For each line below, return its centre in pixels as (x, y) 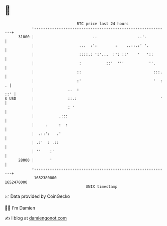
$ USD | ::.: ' (84, 98)
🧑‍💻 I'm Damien (20, 208)
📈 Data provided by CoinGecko (37, 196)
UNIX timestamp (102, 186)
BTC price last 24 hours (103, 24)
